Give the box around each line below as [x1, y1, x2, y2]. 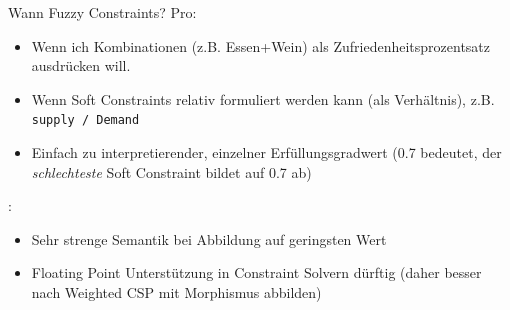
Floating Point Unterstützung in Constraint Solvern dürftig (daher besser [31, 262, 482, 283]
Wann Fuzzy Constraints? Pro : [8, 2, 197, 22]
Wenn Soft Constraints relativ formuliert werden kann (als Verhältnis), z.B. [31, 88, 495, 109]
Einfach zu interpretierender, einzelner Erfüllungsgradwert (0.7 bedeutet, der [31, 142, 502, 163]
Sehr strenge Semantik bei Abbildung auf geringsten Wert [31, 228, 387, 249]
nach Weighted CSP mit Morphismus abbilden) [31, 282, 322, 302]
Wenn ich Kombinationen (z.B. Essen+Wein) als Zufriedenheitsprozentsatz [31, 35, 491, 56]
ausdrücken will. [31, 55, 131, 76]
